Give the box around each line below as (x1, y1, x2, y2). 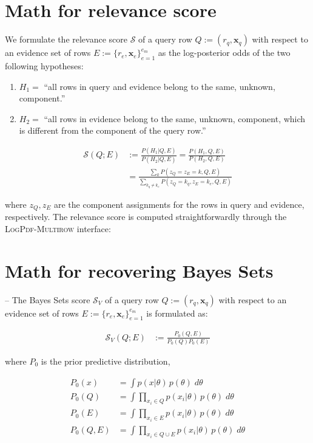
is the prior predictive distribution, (41, 355, 170, 368)
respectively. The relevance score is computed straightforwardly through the (5, 210, 287, 223)
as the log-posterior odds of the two (158, 46, 291, 59)
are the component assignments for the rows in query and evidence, (53, 197, 305, 210)
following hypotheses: (5, 59, 84, 72)
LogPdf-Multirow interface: (5, 222, 111, 235)
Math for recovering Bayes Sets (5, 258, 274, 283)
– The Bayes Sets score (5, 293, 90, 306)
